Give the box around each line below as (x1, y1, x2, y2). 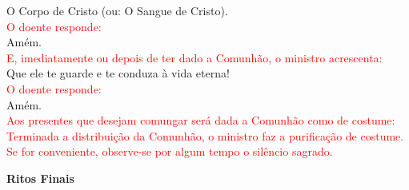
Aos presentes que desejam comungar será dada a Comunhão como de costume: (6, 112, 395, 129)
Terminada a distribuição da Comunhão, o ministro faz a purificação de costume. (6, 127, 404, 144)
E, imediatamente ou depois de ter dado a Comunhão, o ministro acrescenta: (6, 49, 383, 65)
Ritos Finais (6, 169, 74, 186)
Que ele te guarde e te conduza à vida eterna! (6, 65, 230, 81)
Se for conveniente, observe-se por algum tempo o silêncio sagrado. (6, 143, 333, 160)
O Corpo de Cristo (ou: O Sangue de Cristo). (6, 2, 228, 18)
